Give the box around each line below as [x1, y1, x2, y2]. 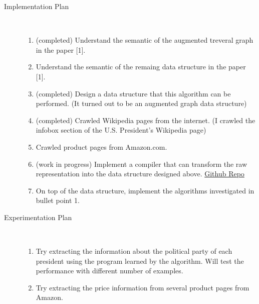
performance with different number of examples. [36, 265, 183, 276]
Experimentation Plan [4, 212, 72, 222]
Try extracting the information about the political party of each [36, 246, 232, 256]
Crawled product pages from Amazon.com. [36, 141, 167, 152]
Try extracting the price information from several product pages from [36, 282, 249, 292]
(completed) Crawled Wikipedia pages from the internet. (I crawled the [36, 115, 255, 125]
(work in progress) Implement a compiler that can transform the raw [36, 158, 247, 169]
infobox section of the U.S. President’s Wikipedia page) [36, 125, 206, 135]
